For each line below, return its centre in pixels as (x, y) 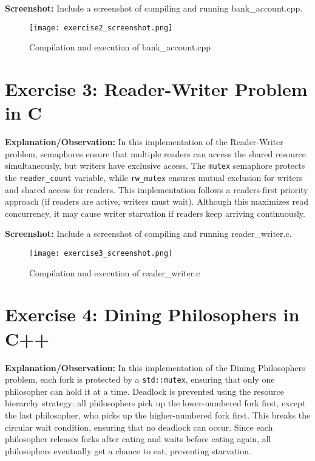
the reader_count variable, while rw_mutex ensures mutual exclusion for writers (154, 177)
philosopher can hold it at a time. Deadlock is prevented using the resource (144, 391)
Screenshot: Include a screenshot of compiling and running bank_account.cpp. (154, 8)
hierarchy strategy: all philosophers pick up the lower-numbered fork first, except (155, 403)
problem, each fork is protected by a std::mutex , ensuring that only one (140, 379)
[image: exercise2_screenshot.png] (101, 28)
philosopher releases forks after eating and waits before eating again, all (138, 439)
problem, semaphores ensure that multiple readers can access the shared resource (155, 153)
